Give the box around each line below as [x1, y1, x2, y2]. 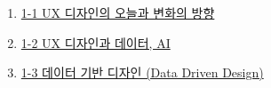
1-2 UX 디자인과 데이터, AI [20, 33, 171, 52]
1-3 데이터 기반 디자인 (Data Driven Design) [20, 63, 264, 82]
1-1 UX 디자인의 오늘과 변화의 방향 [20, 4, 215, 21]
